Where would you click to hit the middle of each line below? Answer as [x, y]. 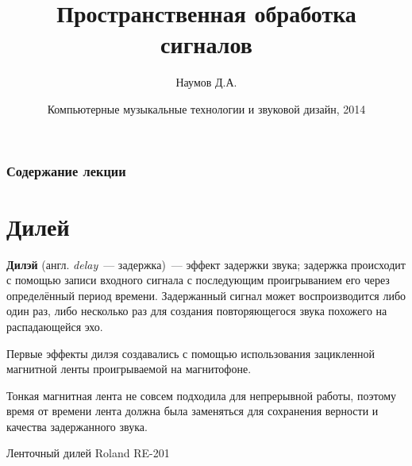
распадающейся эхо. [55, 326]
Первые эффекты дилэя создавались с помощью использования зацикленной [191, 353]
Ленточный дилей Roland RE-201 [88, 453]
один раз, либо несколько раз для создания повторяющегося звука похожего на [197, 311]
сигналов [206, 44]
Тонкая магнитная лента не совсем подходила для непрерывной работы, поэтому [202, 395]
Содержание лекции [66, 170]
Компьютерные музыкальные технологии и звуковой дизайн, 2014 [206, 108]
